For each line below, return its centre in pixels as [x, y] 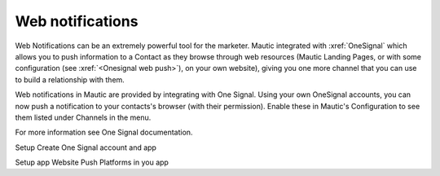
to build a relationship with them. [70, 79]
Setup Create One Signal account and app [86, 147]
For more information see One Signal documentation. [104, 132]
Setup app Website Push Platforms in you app [92, 162]
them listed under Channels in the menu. [83, 117]
